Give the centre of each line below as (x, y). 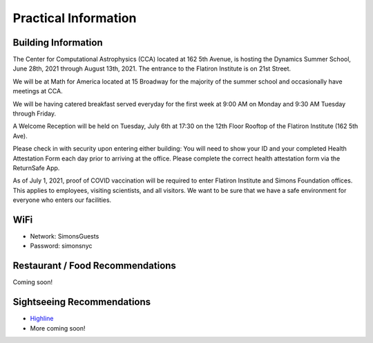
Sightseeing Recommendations (82, 302)
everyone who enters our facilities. (62, 200)
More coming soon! (58, 328)
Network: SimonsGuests (65, 237)
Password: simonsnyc (61, 246)
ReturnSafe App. (36, 168)
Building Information (58, 43)
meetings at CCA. (38, 91)
